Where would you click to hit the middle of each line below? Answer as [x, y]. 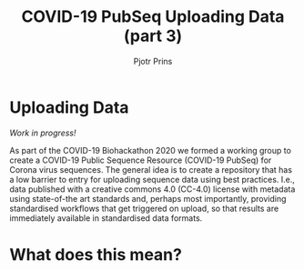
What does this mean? [96, 254]
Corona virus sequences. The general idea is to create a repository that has [151, 169]
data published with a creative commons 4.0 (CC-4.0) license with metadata [152, 189]
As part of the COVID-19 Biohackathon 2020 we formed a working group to [150, 150]
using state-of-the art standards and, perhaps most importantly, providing [148, 198]
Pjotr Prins [153, 61]
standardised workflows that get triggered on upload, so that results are [144, 208]
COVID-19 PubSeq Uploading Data [153, 17]
